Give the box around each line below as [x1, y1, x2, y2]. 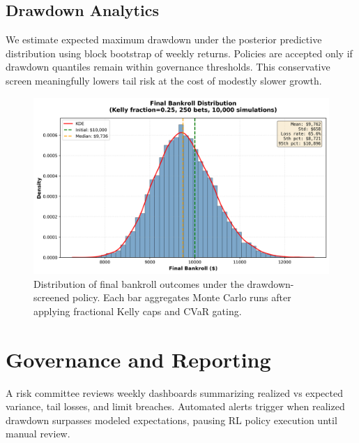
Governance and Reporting [6, 344, 271, 373]
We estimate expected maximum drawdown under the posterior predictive [6, 32, 322, 47]
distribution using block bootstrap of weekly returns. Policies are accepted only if [6, 45, 353, 60]
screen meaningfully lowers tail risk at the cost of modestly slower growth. [6, 73, 322, 87]
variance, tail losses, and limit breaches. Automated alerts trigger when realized [6, 399, 345, 414]
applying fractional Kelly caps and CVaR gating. [33, 303, 242, 318]
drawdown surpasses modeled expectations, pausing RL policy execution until [6, 412, 337, 427]
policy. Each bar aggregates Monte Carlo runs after [72, 290, 291, 305]
